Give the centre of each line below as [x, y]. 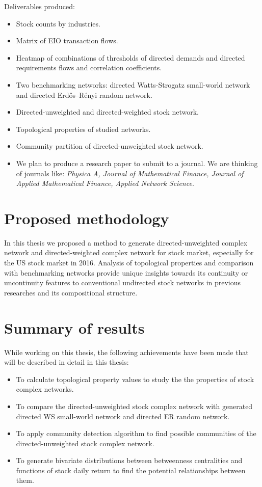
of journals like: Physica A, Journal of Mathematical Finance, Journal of [130, 173]
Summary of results [74, 327]
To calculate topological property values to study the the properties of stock [135, 379]
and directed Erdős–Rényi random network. [84, 94]
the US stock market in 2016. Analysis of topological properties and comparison [129, 263]
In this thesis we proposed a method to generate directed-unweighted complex [126, 242]
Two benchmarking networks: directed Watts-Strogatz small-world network [133, 84]
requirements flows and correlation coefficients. [89, 67]
